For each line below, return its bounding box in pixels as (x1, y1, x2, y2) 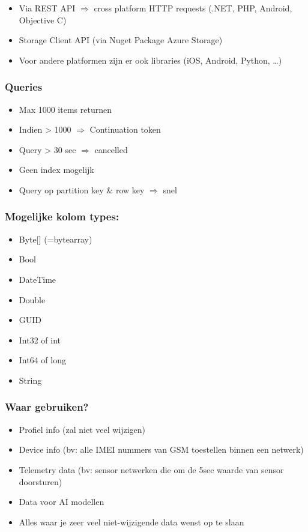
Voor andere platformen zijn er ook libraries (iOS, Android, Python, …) (19, 53, 282, 66)
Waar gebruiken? (5, 399, 89, 414)
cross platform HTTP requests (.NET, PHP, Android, (94, 2, 292, 14)
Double (19, 293, 46, 306)
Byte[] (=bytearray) (19, 232, 92, 245)
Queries (5, 79, 43, 94)
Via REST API (19, 2, 76, 14)
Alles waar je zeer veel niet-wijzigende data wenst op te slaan (19, 515, 244, 528)
